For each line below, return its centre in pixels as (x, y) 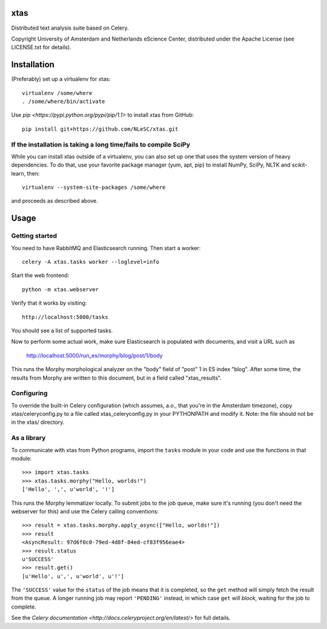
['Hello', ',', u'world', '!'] (68, 489)
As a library (28, 438)
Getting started (34, 236)
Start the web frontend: (40, 275)
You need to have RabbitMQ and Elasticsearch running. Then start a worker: (106, 248)
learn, (18, 173)
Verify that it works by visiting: (49, 303)
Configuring (29, 394)
